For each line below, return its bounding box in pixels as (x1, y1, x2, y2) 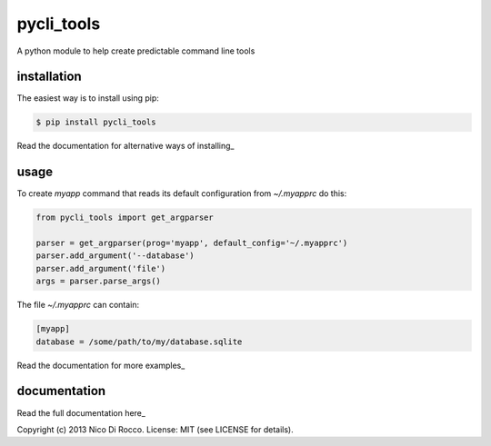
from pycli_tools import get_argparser (35, 213, 214, 223)
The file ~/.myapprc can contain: (16, 300, 140, 311)
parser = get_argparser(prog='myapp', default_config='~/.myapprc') (35, 238, 348, 249)
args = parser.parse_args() (35, 276, 161, 286)
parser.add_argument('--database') (35, 251, 195, 261)
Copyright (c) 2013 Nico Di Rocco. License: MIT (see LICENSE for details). (16, 423, 295, 435)
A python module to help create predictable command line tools (16, 45, 256, 56)
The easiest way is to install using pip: (16, 93, 159, 104)
